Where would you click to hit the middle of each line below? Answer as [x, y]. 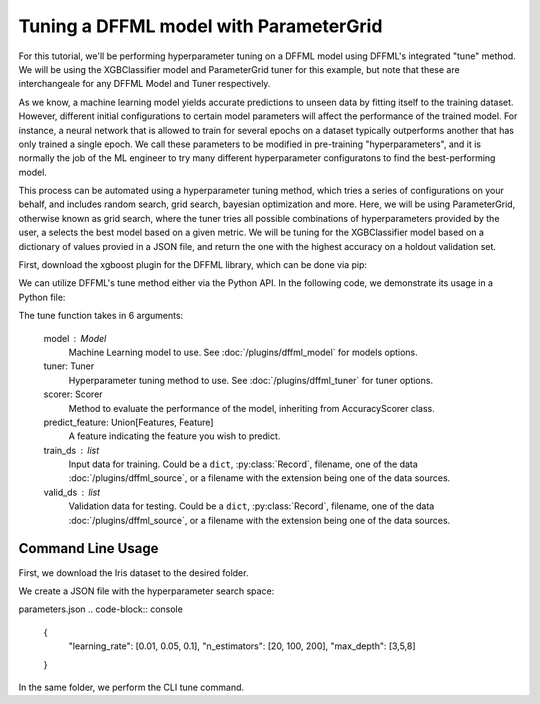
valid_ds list [72, 492]
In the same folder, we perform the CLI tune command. [131, 687]
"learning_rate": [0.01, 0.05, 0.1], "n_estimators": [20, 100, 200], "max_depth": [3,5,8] [242, 646]
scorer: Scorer [73, 394]
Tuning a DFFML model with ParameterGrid [200, 26]
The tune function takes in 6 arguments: [101, 316]
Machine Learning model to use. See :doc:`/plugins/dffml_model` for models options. [243, 352]
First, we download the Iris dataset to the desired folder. [133, 572]
